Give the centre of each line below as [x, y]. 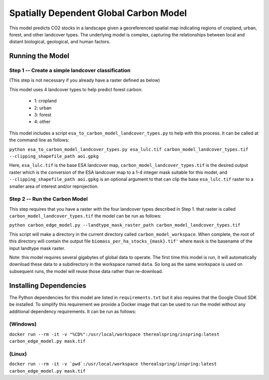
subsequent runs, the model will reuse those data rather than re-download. [86, 271]
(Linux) [18, 354]
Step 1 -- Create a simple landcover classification [70, 71]
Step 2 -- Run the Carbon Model [49, 199]
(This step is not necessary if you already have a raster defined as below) [85, 80]
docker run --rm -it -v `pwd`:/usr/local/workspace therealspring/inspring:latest [113, 364]
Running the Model [39, 56]
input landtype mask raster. [37, 248]
